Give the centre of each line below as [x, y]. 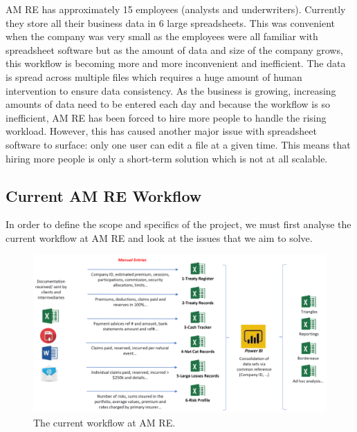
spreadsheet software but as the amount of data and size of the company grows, [174, 49]
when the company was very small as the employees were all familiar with [162, 36]
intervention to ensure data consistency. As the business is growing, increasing [171, 90]
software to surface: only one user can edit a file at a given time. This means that [178, 144]
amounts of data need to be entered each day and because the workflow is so [168, 104]
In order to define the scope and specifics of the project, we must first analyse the [178, 224]
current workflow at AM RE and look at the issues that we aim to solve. [159, 237]
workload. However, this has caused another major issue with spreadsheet [161, 131]
